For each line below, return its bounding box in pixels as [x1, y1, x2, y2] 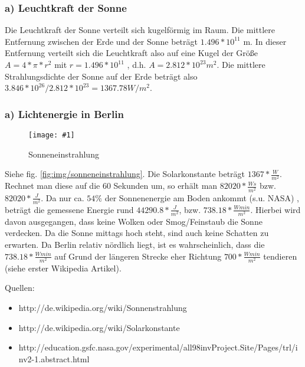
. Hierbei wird [250, 203, 301, 215]
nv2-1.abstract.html [18, 352, 90, 365]
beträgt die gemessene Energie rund [5, 203, 134, 215]
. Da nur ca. [41, 191, 84, 204]
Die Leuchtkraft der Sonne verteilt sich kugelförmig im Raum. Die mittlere [5, 24, 275, 36]
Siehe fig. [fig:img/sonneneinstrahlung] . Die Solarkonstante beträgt [5, 168, 245, 180]
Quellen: [5, 281, 35, 294]
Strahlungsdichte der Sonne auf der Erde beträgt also [5, 70, 198, 82]
